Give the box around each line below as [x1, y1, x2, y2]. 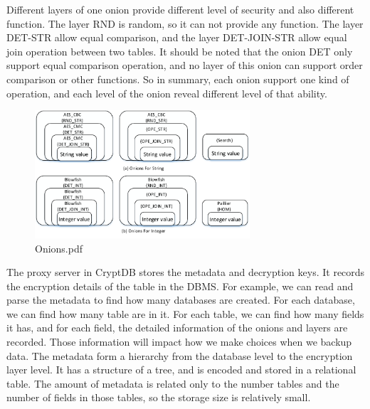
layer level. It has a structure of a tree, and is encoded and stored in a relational [6, 362, 356, 377]
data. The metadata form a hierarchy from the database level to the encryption [6, 348, 353, 363]
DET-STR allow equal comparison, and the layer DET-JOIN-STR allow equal [6, 30, 347, 45]
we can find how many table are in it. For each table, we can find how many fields [6, 306, 364, 321]
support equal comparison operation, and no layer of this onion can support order [6, 58, 363, 73]
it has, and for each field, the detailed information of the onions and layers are [6, 320, 348, 335]
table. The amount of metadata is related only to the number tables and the [6, 376, 339, 391]
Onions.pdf [35, 240, 83, 255]
